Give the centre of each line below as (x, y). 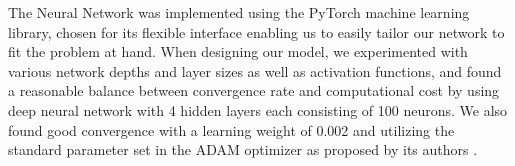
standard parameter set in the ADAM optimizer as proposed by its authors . (243, 149)
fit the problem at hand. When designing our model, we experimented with (238, 51)
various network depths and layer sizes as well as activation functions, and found (255, 70)
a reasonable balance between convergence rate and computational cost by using (254, 90)
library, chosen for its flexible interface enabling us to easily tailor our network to (256, 31)
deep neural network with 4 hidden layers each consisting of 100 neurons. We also (258, 109)
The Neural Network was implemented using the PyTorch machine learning (239, 12)
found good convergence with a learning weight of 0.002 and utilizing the (231, 129)
